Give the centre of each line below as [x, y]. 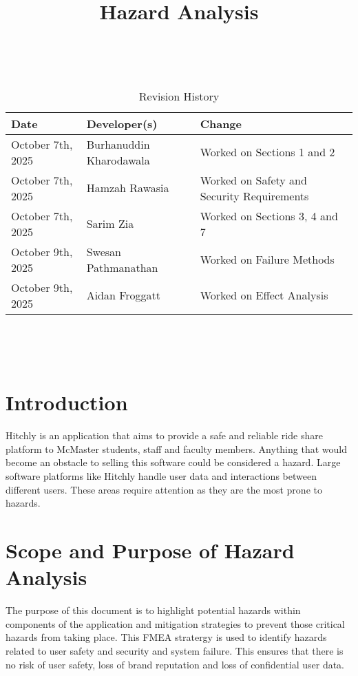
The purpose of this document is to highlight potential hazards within [153, 610]
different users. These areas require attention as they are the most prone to [164, 489]
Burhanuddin [118, 144]
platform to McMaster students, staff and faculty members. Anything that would [176, 448]
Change [221, 123]
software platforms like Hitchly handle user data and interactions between [161, 476]
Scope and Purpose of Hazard [150, 550]
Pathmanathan [122, 267]
